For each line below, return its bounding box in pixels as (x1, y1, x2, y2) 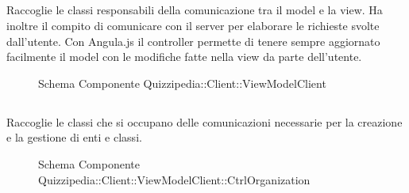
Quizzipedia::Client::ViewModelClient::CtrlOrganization (38, 171, 311, 187)
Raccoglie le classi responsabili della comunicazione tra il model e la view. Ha (6, 2, 383, 18)
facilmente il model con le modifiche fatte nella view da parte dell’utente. (6, 48, 362, 65)
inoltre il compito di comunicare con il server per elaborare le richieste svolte (6, 17, 380, 33)
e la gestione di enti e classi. (6, 129, 142, 146)
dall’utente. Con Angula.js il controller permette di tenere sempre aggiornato (6, 32, 380, 49)
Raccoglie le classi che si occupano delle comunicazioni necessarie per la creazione (6, 113, 403, 130)
